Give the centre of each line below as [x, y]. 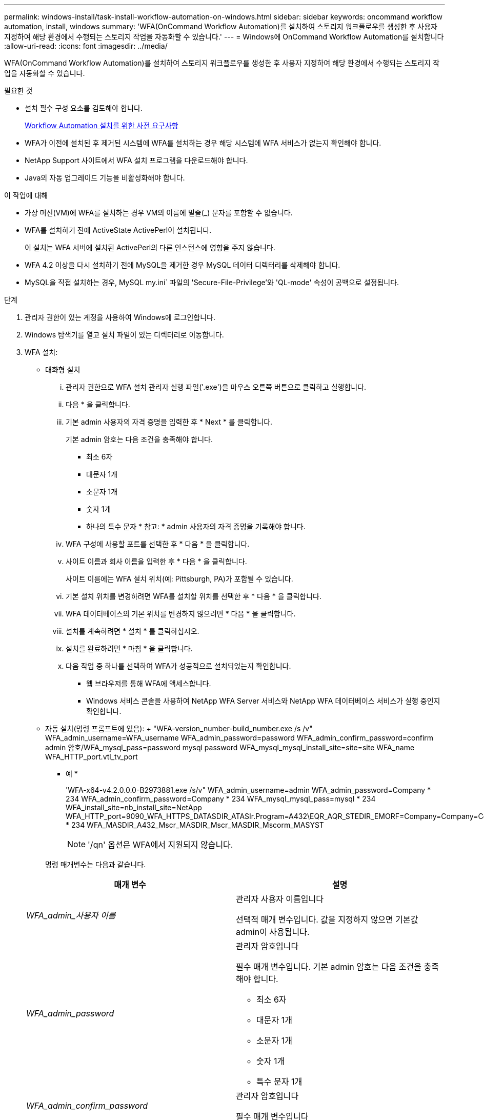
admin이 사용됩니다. [273, 932]
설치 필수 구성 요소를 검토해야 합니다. [84, 108]
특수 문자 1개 [279, 1082]
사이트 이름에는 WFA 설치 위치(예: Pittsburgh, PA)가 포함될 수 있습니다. [179, 579]
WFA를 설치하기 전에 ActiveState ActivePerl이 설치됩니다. [118, 230]
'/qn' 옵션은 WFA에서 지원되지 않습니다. [160, 845]
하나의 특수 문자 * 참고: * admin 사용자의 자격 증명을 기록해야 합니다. [196, 526]
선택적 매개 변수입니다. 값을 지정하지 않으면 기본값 [327, 919]
